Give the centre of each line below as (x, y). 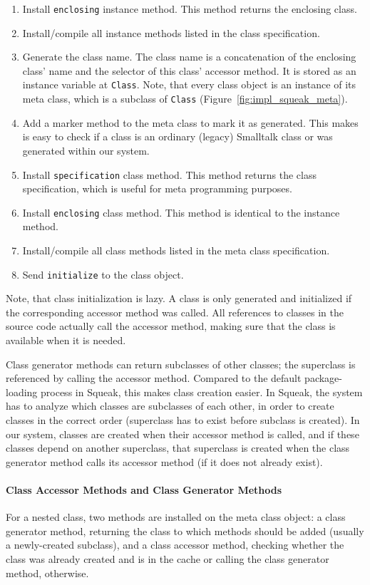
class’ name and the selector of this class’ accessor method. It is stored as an (189, 70)
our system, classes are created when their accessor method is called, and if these (183, 434)
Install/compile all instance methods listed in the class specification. (171, 32)
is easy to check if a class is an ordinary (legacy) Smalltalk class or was (178, 136)
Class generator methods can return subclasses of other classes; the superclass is (181, 364)
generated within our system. (86, 150)
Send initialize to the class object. (103, 274)
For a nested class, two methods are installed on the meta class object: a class (176, 517)
